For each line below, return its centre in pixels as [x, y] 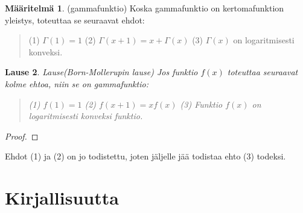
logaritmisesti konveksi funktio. [86, 116]
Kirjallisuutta [62, 198]
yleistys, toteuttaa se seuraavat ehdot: [75, 20]
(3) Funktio [201, 104]
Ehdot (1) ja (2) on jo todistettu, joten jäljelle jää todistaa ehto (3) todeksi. [145, 156]
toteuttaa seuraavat [263, 72]
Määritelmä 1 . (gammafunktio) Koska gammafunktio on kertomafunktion [145, 8]
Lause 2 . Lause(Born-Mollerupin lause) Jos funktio [101, 72]
